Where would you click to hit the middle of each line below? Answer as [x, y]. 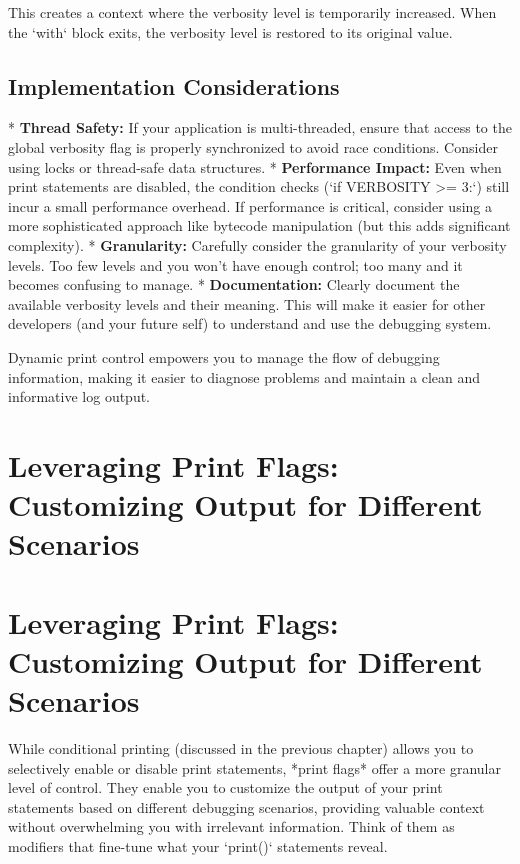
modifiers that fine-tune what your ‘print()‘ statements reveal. [198, 845]
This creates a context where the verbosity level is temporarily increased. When [252, 12]
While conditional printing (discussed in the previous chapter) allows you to [241, 747]
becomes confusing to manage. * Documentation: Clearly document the [234, 284]
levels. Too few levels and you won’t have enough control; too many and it [235, 264]
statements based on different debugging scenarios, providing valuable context [246, 806]
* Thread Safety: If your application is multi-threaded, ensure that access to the [260, 127]
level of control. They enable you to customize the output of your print [225, 787]
